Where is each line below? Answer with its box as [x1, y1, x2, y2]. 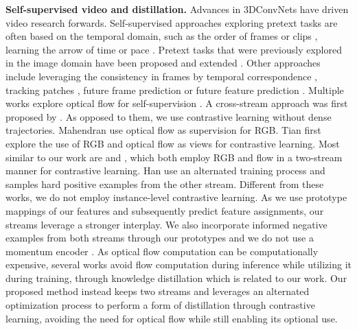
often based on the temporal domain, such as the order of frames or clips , [5, 29, 318, 43]
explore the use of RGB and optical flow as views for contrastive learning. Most [5, 136, 340, 150]
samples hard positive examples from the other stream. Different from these [5, 176, 324, 191]
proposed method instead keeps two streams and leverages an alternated [5, 284, 310, 298]
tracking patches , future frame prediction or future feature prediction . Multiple [5, 82, 344, 97]
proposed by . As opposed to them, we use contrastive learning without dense [5, 109, 332, 123]
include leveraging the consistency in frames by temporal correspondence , [5, 69, 317, 83]
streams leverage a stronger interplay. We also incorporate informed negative [5, 217, 327, 231]
